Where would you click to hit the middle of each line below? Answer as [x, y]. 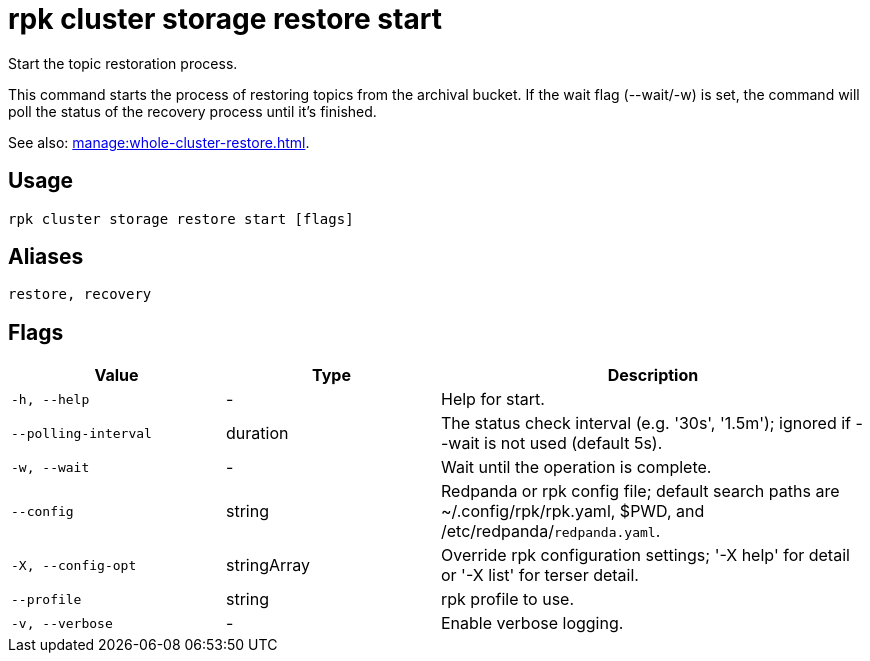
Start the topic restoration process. [123, 63]
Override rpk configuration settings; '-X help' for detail [645, 555]
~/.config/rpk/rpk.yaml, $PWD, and [573, 511]
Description [653, 375]
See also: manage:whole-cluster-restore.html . [159, 142]
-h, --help [50, 399]
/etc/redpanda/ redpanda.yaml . [551, 531]
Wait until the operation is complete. [576, 467]
